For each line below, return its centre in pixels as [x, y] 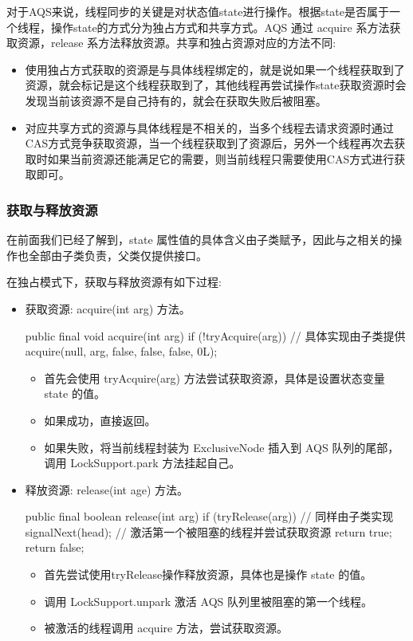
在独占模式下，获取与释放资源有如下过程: [114, 282]
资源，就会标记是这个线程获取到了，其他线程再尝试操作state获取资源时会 [216, 85]
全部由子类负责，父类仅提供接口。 [118, 255]
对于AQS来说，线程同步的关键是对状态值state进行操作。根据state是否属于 [198, 11]
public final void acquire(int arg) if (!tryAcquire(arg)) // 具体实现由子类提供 [215, 335]
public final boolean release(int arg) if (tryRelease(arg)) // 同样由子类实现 [209, 516]
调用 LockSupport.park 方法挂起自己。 [142, 463]
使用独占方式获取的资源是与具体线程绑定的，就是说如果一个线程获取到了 [215, 69]
